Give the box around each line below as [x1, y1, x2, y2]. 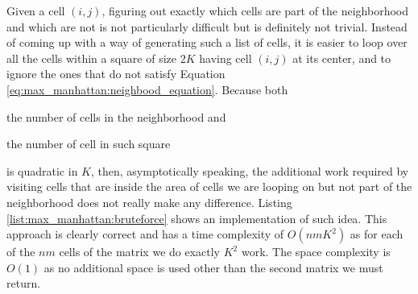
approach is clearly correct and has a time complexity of [6, 226, 284, 242]
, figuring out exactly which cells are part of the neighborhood [101, 2, 409, 19]
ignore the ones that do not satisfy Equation [6, 65, 226, 82]
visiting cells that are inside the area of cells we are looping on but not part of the [6, 178, 412, 195]
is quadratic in [6, 162, 78, 179]
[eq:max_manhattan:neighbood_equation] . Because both [6, 81, 288, 97]
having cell [199, 49, 252, 66]
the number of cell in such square [6, 135, 171, 152]
